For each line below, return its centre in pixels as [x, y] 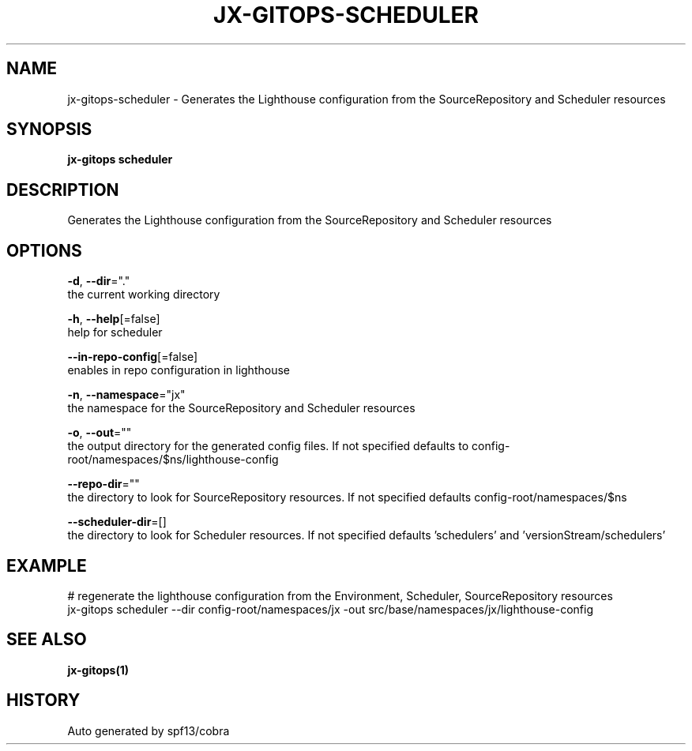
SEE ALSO [47, 640]
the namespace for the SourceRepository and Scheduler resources [241, 408]
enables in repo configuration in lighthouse [179, 370]
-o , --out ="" [100, 433]
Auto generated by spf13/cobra [149, 730]
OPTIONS [44, 250]
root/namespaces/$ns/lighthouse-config [173, 460]
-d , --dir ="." [99, 281]
